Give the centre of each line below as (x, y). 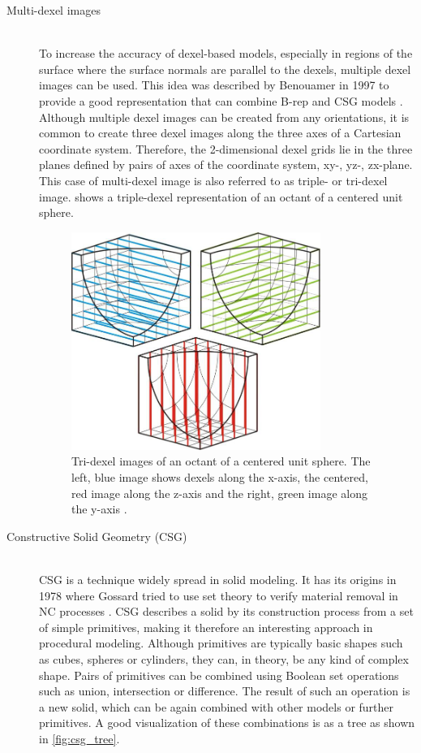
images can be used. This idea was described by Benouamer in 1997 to (214, 85)
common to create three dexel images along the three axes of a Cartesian (220, 133)
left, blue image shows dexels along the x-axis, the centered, (220, 477)
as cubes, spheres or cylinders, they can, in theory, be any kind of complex (224, 659)
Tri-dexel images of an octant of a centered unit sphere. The (221, 461)
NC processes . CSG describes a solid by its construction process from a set (226, 611)
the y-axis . (99, 509)
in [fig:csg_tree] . (79, 738)
